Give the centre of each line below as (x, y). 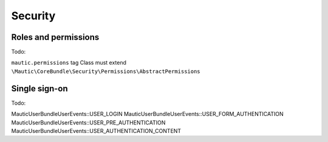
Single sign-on (39, 89)
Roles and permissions (55, 37)
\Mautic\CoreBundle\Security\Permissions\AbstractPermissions (106, 71)
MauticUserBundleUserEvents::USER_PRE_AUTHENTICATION (88, 122)
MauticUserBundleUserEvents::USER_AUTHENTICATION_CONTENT (96, 131)
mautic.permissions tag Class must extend (69, 63)
